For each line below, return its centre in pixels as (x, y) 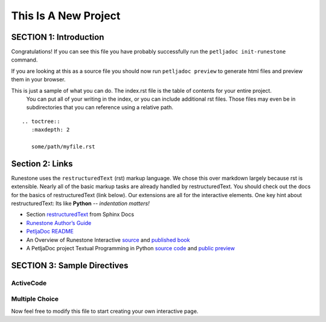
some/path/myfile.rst (63, 147)
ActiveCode (29, 283)
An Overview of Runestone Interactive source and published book (108, 240)
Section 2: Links (42, 164)
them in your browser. (38, 80)
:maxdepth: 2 (50, 130)
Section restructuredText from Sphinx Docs (80, 215)
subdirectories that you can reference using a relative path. (100, 107)
